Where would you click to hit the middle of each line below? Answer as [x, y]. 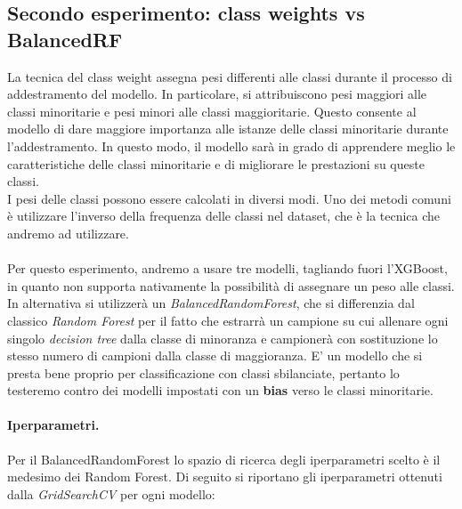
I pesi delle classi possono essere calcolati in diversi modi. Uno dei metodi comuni [229, 198]
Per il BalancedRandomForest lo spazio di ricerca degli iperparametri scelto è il [224, 459]
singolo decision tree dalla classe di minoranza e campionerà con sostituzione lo [223, 338]
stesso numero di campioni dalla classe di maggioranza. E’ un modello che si [215, 355]
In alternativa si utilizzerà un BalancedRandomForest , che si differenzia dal [211, 303]
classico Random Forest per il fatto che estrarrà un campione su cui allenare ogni [228, 320]
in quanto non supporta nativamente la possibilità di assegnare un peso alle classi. [231, 285]
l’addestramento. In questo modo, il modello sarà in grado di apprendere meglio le [231, 145]
